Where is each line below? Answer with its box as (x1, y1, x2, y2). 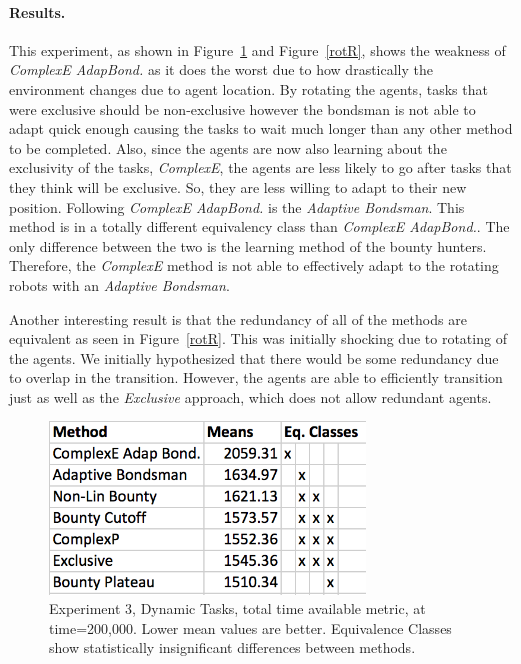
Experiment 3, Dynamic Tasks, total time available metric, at (49, 598, 426, 619)
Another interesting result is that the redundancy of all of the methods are (9, 308, 467, 329)
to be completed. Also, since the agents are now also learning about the (9, 137, 447, 158)
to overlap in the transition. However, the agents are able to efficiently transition (9, 367, 503, 388)
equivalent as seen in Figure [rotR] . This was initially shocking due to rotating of (9, 328, 507, 349)
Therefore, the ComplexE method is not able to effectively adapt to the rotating (9, 255, 499, 276)
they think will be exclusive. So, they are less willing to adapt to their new (9, 176, 467, 197)
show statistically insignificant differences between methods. (49, 637, 416, 658)
